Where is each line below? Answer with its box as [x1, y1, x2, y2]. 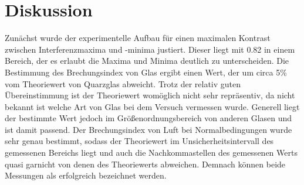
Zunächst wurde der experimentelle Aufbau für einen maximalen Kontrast [5, 32, 271, 44]
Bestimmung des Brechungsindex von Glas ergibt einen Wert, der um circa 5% [5, 66, 287, 78]
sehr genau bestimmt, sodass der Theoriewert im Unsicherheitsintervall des [5, 135, 274, 147]
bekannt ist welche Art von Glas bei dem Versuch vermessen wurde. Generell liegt [5, 100, 300, 112]
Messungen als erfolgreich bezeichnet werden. [5, 169, 167, 181]
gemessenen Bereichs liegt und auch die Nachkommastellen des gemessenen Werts [5, 146, 298, 159]
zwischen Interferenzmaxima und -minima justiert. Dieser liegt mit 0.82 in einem [5, 43, 295, 55]
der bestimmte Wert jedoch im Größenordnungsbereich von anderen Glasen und [5, 112, 292, 124]
